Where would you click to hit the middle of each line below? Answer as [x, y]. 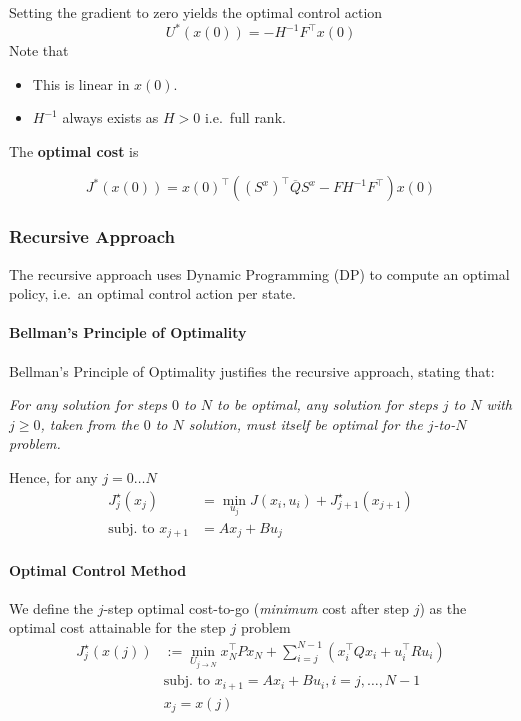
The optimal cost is [74, 150]
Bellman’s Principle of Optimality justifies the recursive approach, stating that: [252, 370]
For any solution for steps [88, 404]
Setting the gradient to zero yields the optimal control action [196, 12]
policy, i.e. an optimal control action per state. [152, 293]
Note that [39, 50]
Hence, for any [53, 477]
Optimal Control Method [98, 569]
